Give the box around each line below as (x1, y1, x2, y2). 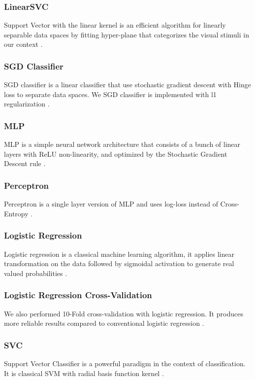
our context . (4, 39, 43, 49)
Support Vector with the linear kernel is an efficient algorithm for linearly (4, 20, 226, 30)
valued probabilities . (4, 268, 67, 278)
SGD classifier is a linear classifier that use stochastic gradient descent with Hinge (4, 79, 251, 90)
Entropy (4, 208, 29, 218)
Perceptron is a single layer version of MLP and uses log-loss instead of (4, 199, 218, 209)
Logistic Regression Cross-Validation (4, 289, 152, 301)
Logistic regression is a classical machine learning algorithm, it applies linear (4, 248, 234, 259)
